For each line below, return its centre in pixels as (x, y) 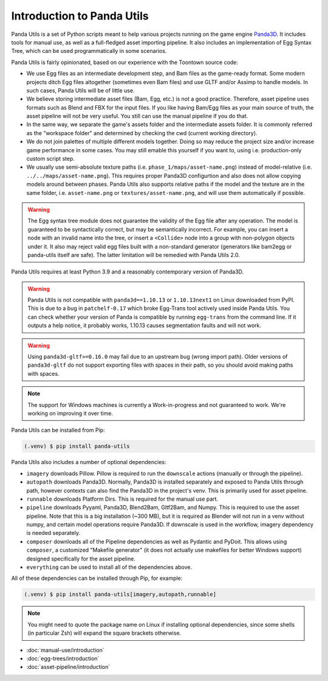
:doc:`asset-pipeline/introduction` (68, 667)
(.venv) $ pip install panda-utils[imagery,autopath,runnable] (120, 595)
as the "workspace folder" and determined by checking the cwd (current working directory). (142, 133)
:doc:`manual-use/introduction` (65, 650)
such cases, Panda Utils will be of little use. (80, 90)
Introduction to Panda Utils (80, 16)
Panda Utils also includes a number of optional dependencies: (89, 462)
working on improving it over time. (70, 413)
